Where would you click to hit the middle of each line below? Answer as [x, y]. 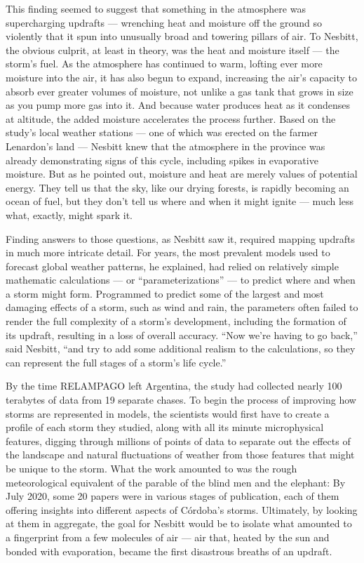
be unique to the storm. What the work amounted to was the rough [151, 468]
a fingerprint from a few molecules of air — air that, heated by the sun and [168, 537]
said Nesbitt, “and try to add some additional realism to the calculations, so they [181, 349]
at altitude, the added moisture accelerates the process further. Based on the [171, 118]
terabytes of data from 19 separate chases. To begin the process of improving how [181, 400]
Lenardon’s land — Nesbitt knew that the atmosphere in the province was [166, 146]
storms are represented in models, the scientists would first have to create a [168, 413]
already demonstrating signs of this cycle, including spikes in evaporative [162, 160]
